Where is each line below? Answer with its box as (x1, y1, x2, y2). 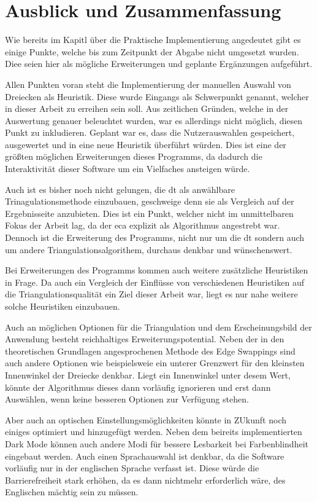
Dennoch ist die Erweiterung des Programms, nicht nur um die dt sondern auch (5, 231, 305, 244)
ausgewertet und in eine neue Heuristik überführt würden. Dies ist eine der (5, 138, 286, 151)
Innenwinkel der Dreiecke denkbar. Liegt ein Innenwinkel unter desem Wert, (5, 368, 291, 381)
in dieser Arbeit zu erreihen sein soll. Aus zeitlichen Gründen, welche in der (5, 102, 289, 115)
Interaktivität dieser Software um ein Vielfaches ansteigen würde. (5, 162, 250, 175)
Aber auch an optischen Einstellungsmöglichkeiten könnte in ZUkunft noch (5, 413, 287, 426)
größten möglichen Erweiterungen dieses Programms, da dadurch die (5, 150, 262, 163)
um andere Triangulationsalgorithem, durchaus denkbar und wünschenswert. (5, 243, 292, 256)
